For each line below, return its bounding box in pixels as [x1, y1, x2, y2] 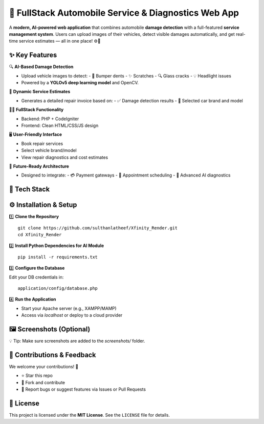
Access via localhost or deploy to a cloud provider [21, 312, 123, 318]
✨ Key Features [9, 51, 57, 59]
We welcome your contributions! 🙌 [9, 363, 79, 370]
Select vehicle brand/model [21, 148, 77, 153]
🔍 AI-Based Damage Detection [9, 64, 73, 70]
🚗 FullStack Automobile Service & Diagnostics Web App [9, 7, 239, 18]
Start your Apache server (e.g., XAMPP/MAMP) [21, 305, 117, 311]
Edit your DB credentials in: [9, 274, 64, 280]
